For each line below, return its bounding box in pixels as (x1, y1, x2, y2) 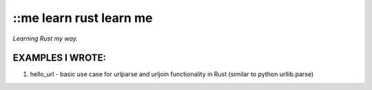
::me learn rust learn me (12, 10, 153, 25)
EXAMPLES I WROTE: (12, 52, 107, 64)
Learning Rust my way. (12, 34, 79, 43)
